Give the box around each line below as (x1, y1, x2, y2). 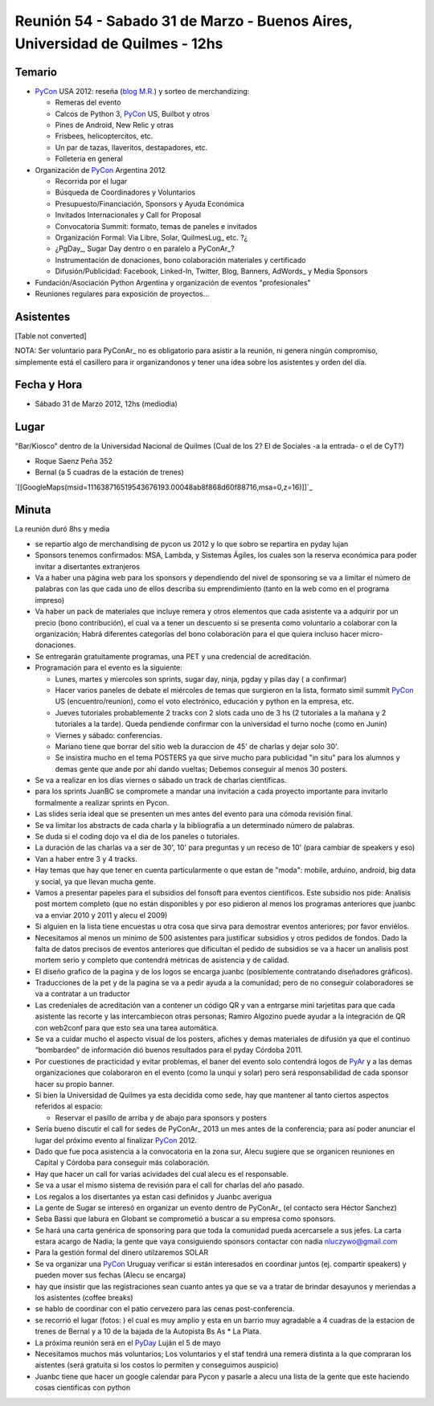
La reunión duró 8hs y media (14, 524, 110, 534)
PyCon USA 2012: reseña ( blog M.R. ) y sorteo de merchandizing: (35, 86, 250, 96)
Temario (14, 65, 58, 79)
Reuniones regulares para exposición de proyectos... (35, 289, 210, 298)
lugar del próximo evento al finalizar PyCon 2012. (35, 1135, 198, 1145)
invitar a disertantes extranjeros (35, 561, 141, 571)
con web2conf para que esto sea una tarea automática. (35, 1023, 219, 1032)
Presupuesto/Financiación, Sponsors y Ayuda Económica (55, 199, 245, 208)
